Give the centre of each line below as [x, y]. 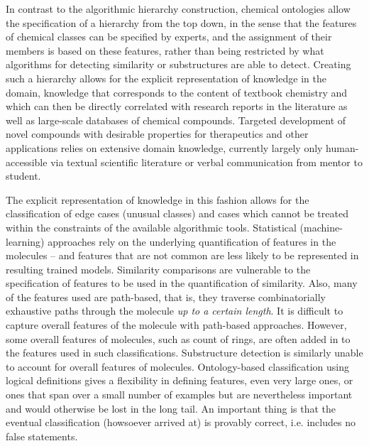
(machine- [321, 227]
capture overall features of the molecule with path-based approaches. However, [176, 325]
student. [23, 176]
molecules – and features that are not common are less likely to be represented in [182, 255]
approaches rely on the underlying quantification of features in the [192, 241]
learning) [25, 241]
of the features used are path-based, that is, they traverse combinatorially [166, 297]
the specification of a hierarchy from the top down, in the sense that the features [181, 22]
